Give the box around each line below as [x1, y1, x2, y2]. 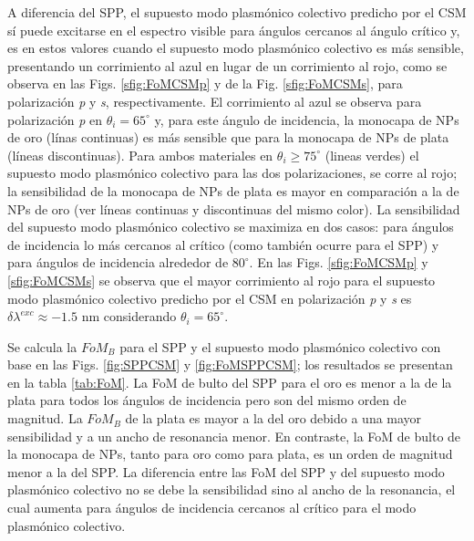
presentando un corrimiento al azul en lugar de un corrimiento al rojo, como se [7, 56, 448, 75]
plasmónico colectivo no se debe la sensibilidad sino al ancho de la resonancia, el [7, 480, 456, 499]
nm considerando [81, 307, 177, 326]
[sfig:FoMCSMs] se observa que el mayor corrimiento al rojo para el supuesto [7, 270, 436, 289]
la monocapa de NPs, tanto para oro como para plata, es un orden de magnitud [7, 444, 453, 463]
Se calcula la [7, 337, 77, 356]
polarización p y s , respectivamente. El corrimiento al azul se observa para [7, 91, 422, 110]
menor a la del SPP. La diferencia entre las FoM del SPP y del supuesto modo [7, 462, 445, 481]
